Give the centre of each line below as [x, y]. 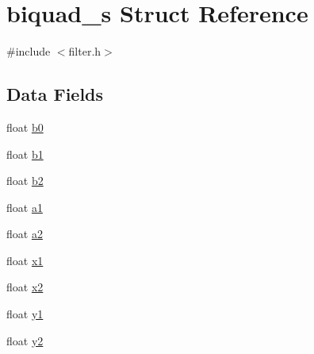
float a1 [25, 207]
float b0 [25, 127]
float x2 [25, 287]
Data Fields [55, 94]
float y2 [25, 340]
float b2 [25, 181]
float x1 [25, 260]
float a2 [25, 234]
